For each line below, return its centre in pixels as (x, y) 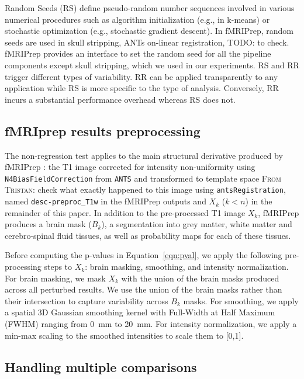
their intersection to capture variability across (87, 300)
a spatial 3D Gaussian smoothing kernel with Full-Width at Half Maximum (140, 312)
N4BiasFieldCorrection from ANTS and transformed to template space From (143, 178)
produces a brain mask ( (48, 224)
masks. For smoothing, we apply (241, 300)
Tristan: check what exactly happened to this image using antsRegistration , (145, 189)
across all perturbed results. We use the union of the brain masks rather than (144, 289)
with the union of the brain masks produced (200, 278)
